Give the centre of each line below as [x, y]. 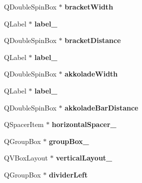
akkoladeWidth [91, 74]
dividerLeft [68, 174]
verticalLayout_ [84, 158]
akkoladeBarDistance [101, 107]
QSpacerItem [24, 124]
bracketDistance [93, 40]
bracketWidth [89, 6]
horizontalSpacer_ [84, 124]
